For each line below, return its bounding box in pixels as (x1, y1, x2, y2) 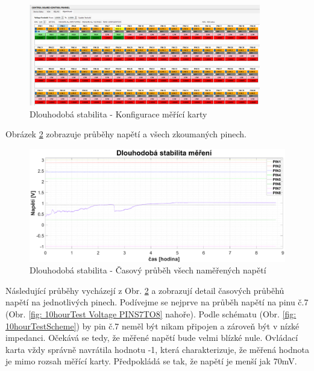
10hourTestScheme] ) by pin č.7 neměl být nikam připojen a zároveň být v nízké (5, 319, 300, 332)
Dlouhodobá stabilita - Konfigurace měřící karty (30, 107, 207, 120)
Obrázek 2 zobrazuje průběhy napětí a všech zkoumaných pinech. (5, 128, 246, 140)
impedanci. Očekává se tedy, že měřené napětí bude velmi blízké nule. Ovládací (5, 331, 298, 344)
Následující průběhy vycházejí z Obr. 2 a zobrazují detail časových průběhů (5, 284, 284, 296)
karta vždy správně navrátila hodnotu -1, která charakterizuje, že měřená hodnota (5, 343, 309, 355)
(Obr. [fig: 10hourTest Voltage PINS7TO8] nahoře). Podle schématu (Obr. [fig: (5, 308, 297, 320)
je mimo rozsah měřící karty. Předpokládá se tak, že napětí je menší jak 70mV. (5, 355, 297, 367)
